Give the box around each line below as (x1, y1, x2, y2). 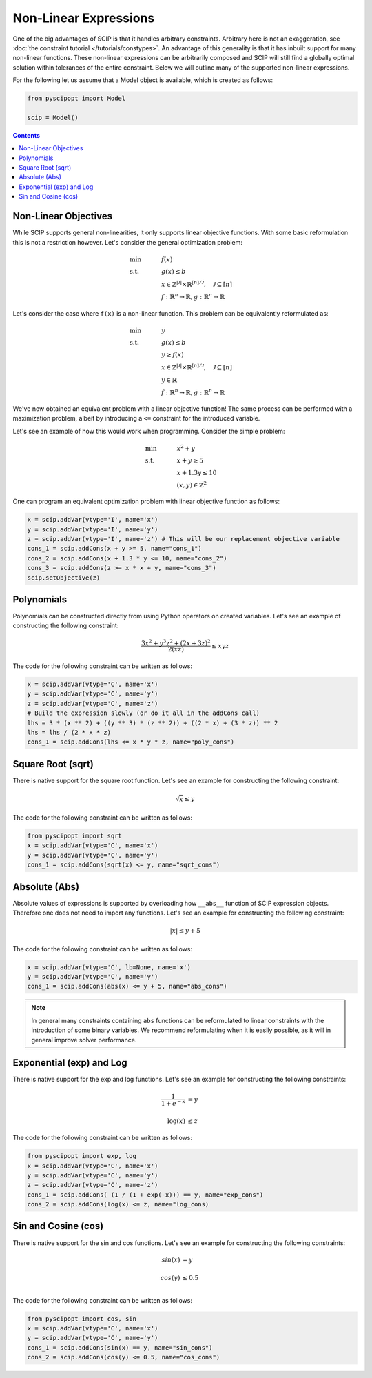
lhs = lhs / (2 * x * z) (27, 728, 112, 736)
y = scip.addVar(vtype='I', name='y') (27, 525, 158, 534)
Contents (12, 131, 41, 139)
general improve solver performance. (31, 1035, 137, 1044)
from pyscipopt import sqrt (27, 832, 122, 840)
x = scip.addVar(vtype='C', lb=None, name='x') (27, 963, 191, 971)
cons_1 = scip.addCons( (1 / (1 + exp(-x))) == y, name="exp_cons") (27, 1190, 264, 1199)
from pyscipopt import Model (27, 94, 126, 103)
